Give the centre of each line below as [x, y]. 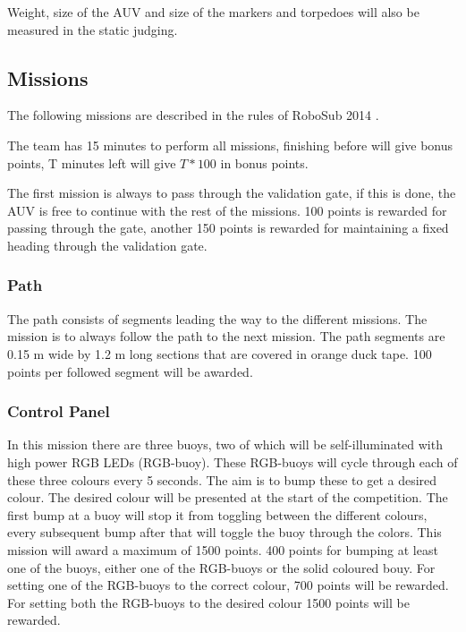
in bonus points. [264, 162]
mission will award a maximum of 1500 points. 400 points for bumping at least [223, 549]
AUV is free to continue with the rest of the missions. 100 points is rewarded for [227, 210]
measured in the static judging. [93, 29]
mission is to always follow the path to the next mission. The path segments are [226, 336]
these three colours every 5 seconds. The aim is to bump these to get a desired [222, 479]
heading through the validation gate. [107, 245]
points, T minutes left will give [92, 162]
